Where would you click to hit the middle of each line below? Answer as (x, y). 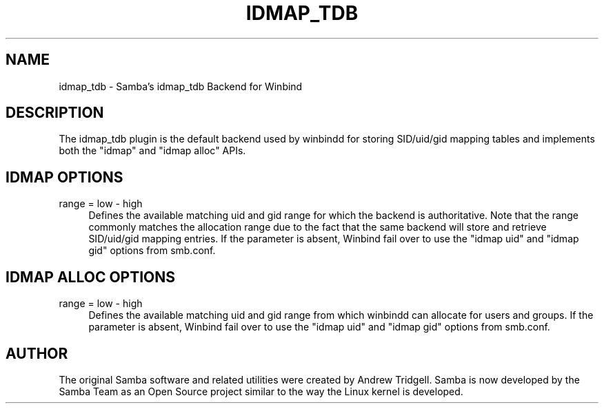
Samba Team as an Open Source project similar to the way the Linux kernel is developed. (261, 391)
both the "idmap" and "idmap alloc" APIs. (152, 151)
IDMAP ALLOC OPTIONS (91, 277)
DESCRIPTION (55, 113)
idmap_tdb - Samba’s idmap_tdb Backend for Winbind (181, 86)
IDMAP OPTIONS (64, 177)
